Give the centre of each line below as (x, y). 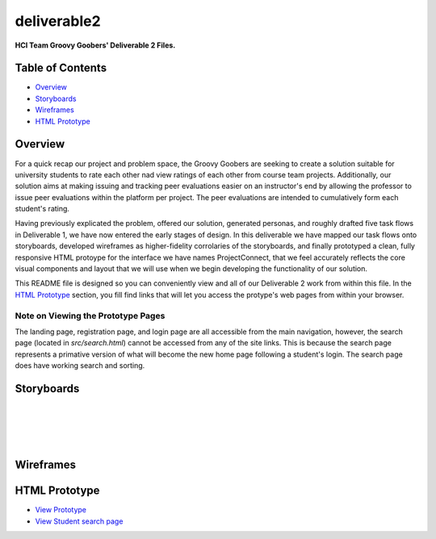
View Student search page (79, 521)
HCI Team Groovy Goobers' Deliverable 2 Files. (95, 45)
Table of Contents (61, 68)
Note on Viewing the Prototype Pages (90, 315)
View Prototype (61, 510)
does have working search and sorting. (80, 366)
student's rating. (42, 209)
